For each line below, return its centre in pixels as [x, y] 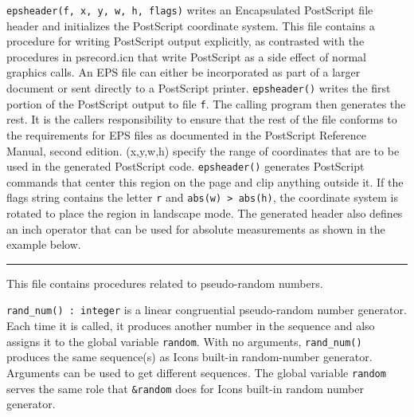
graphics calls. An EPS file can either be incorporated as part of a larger [184, 72]
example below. [44, 244]
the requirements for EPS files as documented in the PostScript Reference [186, 134]
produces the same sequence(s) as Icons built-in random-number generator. [189, 357]
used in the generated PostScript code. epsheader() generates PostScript [186, 166]
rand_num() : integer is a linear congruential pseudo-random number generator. [207, 310]
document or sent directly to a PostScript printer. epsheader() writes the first [199, 88]
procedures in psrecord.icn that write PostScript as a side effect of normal [186, 56]
